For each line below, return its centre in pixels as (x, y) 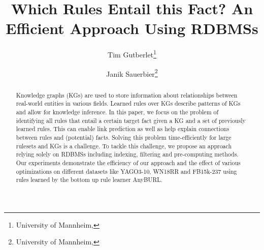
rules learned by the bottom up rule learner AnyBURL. (89, 180)
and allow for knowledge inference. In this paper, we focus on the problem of (117, 112)
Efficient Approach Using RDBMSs (132, 28)
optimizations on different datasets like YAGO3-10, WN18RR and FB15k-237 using (126, 171)
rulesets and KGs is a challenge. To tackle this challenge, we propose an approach (124, 146)
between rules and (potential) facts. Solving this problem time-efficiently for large (124, 137)
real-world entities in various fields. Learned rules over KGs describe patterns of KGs (128, 103)
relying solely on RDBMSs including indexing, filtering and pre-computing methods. (127, 154)
